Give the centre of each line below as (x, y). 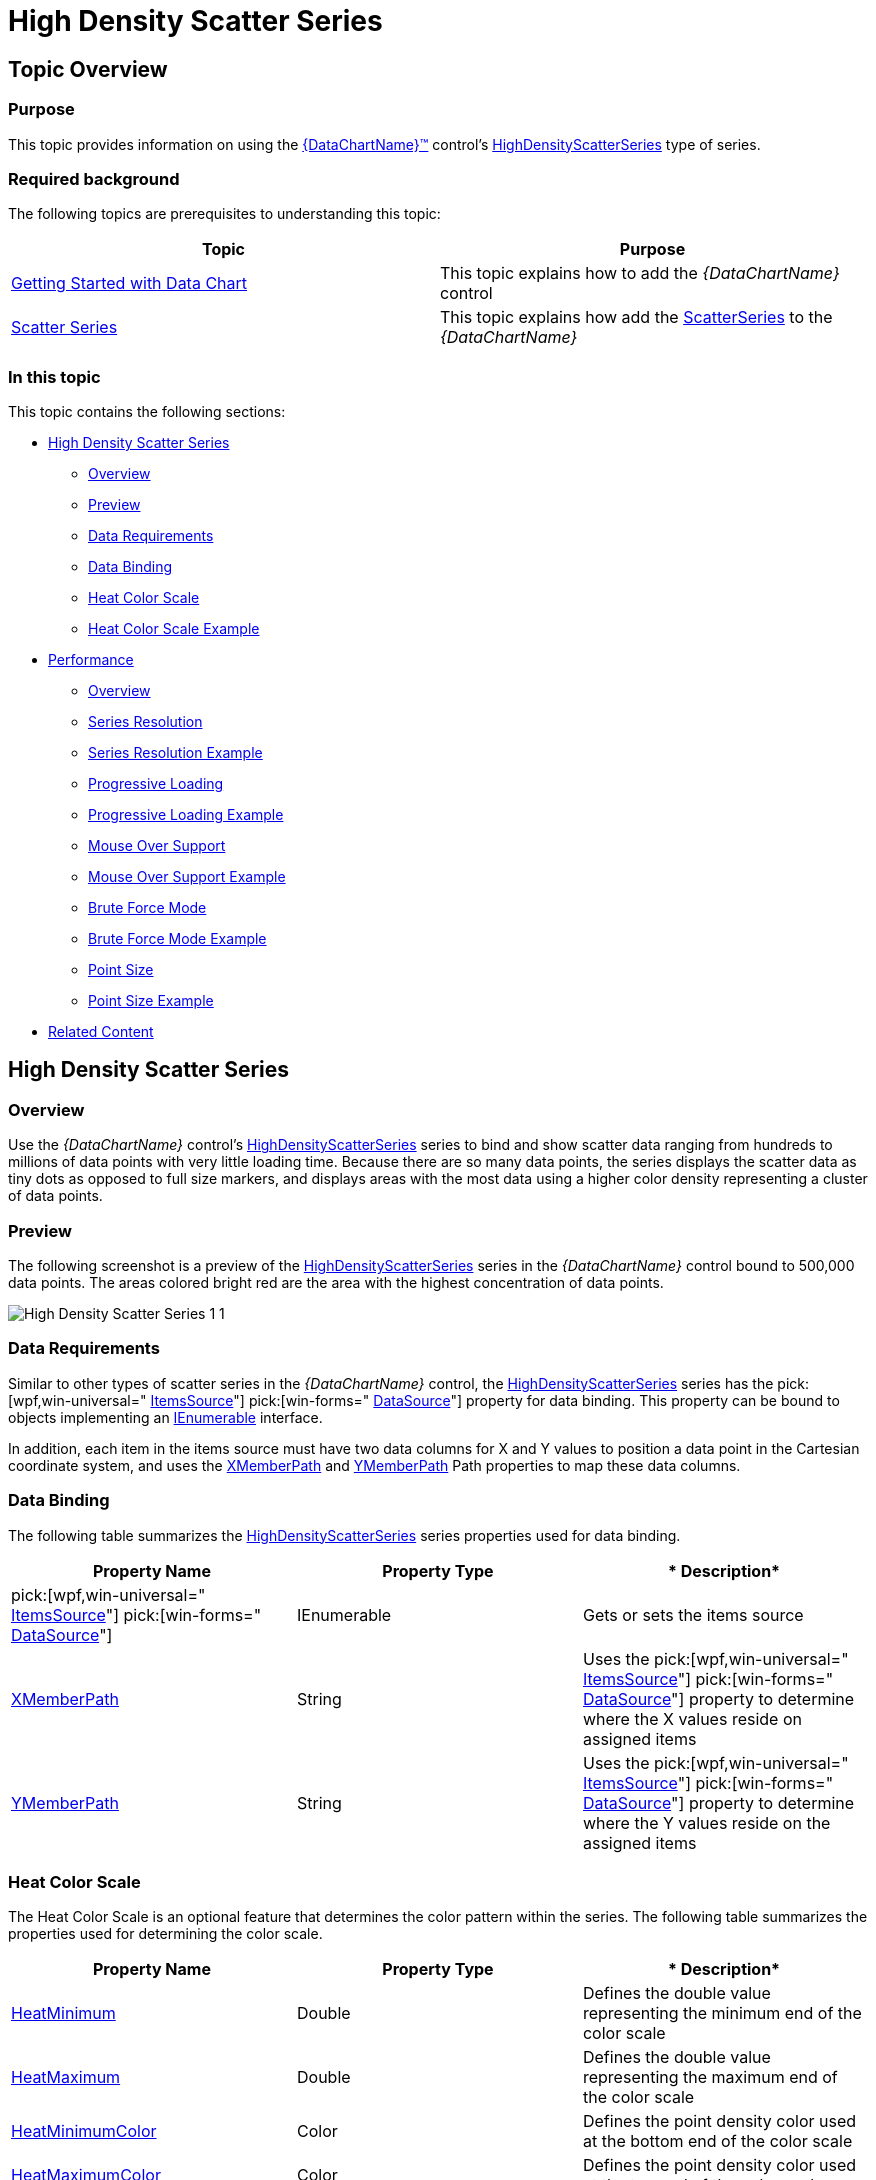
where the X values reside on (692, 1718)
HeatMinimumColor (84, 2131)
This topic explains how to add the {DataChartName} (640, 273)
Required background (94, 178)
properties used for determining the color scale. (165, 1934)
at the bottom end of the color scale (717, 2141)
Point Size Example (151, 1001)
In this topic (54, 376)
